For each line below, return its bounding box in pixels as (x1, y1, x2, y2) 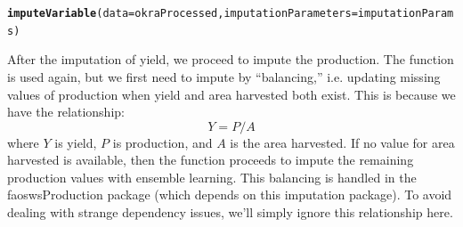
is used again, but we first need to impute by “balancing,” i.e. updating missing (7, 67, 441, 85)
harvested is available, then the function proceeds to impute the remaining (7, 150, 414, 169)
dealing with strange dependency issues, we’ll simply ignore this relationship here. (7, 203, 453, 222)
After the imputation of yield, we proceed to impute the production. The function (7, 50, 454, 69)
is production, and (112, 133, 213, 151)
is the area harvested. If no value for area (230, 133, 455, 151)
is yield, (54, 133, 97, 151)
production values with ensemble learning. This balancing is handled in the (7, 167, 417, 186)
